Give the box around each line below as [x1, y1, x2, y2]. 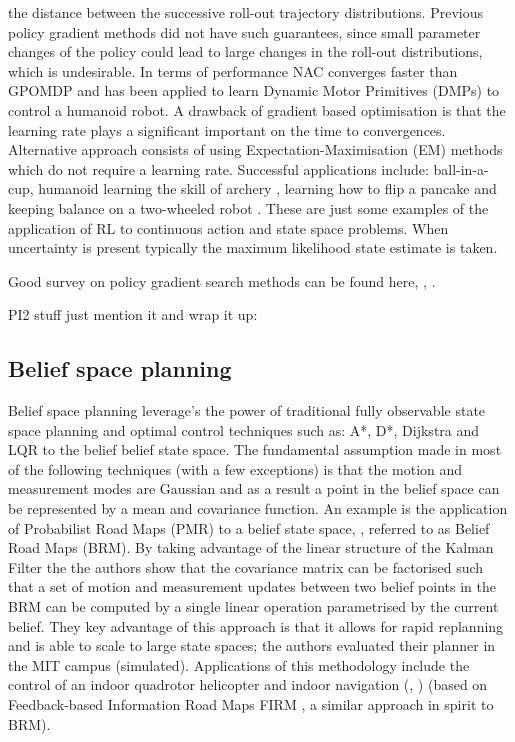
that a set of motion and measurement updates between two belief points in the [8, 576, 496, 597]
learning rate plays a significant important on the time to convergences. [8, 119, 446, 140]
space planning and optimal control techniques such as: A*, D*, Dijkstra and [8, 419, 480, 440]
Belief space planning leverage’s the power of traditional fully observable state [8, 400, 486, 421]
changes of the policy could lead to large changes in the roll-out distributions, [8, 41, 483, 62]
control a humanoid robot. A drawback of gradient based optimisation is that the [8, 99, 506, 120]
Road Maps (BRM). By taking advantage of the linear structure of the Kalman [8, 537, 494, 558]
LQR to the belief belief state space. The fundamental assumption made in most [8, 439, 502, 460]
